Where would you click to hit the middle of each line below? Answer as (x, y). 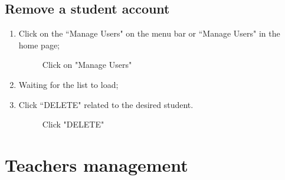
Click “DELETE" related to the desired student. (106, 104)
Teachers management (96, 164)
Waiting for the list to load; (68, 84)
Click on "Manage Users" (87, 65)
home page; (39, 45)
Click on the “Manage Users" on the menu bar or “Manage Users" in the (149, 33)
